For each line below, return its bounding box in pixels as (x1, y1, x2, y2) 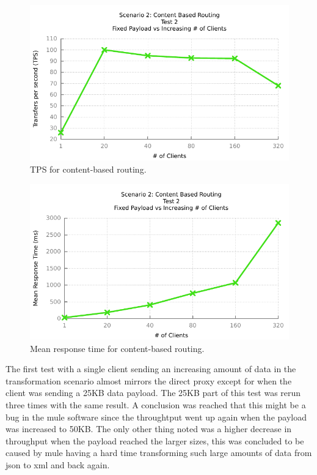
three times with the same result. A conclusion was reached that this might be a (5, 398, 306, 411)
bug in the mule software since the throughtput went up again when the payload (5, 410, 307, 423)
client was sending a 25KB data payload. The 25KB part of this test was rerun (5, 386, 301, 399)
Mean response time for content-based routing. (30, 342, 205, 354)
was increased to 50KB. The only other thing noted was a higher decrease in (5, 422, 292, 435)
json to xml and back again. (5, 458, 110, 471)
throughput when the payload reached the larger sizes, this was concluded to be (5, 434, 304, 447)
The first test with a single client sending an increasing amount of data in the (5, 362, 296, 375)
